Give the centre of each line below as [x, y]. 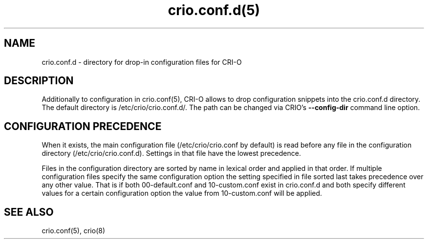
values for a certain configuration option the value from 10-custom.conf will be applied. [182, 193]
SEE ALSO [29, 212]
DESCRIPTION [39, 81]
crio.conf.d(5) [214, 10]
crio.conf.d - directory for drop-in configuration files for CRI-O [142, 62]
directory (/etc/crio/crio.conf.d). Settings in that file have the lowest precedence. [171, 153]
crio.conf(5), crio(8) [74, 231]
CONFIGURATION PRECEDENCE [83, 126]
